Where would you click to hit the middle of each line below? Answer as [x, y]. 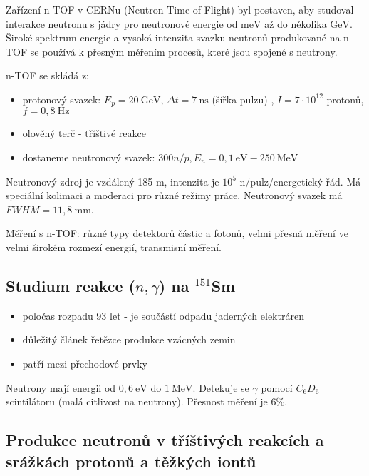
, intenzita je [192, 181]
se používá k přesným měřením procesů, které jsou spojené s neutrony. [184, 51]
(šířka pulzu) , [243, 99]
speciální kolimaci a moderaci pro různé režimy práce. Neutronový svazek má [174, 195]
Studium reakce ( [71, 285]
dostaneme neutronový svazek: [89, 157]
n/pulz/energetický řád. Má [300, 181]
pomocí [277, 387]
